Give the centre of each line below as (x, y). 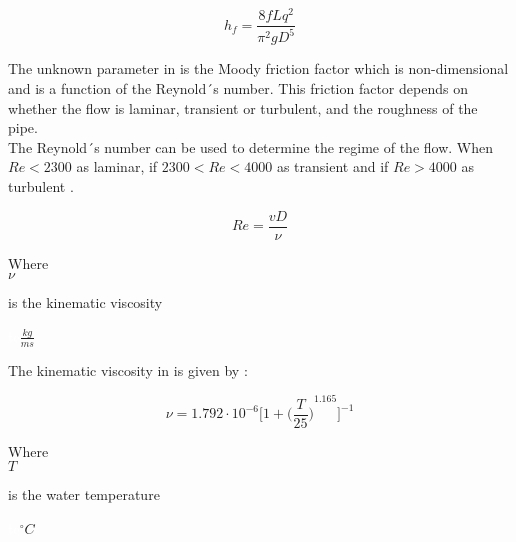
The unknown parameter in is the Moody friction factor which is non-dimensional (258, 68)
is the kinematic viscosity (85, 302)
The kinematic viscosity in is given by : (128, 369)
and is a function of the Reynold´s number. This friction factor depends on (238, 88)
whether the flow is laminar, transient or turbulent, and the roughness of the (243, 107)
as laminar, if (117, 166)
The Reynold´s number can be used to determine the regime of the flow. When (250, 146)
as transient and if (332, 166)
